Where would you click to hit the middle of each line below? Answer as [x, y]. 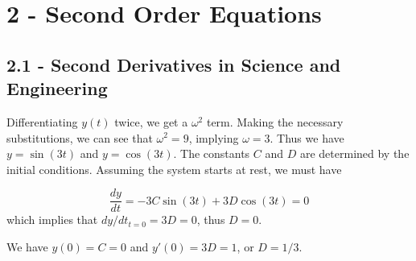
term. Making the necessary [275, 121]
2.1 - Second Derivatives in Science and [174, 64]
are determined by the [354, 153]
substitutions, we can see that [80, 137]
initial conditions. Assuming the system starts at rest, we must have [174, 169]
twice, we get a [151, 121]
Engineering [57, 88]
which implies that [52, 220]
